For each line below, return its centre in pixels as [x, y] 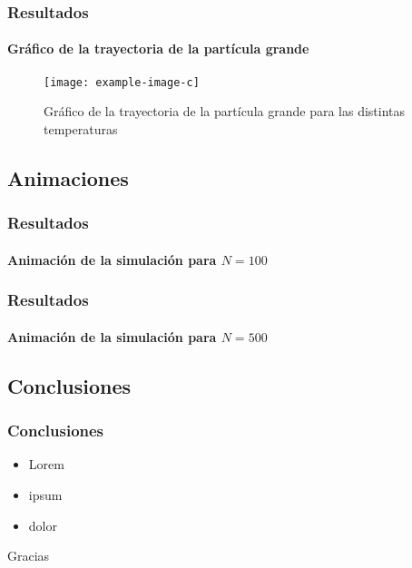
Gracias [29, 556]
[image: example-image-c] [122, 82]
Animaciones [68, 177]
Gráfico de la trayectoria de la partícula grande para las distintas [225, 111]
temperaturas [81, 128]
